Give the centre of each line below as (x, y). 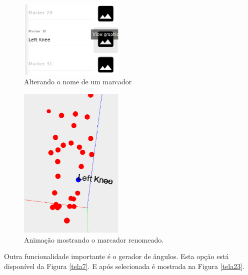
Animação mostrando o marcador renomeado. (94, 239)
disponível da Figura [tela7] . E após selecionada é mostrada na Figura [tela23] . (124, 266)
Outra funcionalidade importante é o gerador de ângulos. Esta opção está (116, 256)
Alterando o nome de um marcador (78, 82)
